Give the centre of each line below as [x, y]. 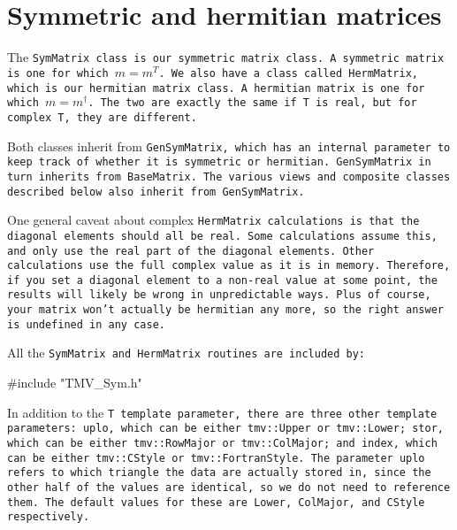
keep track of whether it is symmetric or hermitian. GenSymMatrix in [219, 162]
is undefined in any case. [86, 324]
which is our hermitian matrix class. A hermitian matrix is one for [216, 88]
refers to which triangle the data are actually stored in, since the [219, 473]
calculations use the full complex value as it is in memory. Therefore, [229, 266]
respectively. [49, 517]
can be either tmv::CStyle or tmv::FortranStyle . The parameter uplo [216, 458]
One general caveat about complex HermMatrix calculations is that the [213, 220]
